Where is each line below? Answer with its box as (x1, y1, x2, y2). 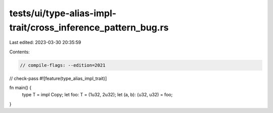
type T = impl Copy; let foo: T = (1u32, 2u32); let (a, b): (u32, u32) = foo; (22, 92, 173, 98)
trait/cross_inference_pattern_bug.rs (9, 22, 169, 33)
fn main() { (9, 85, 32, 91)
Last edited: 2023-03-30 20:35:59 (9, 40, 81, 46)
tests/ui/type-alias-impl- (9, 8, 116, 19)
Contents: (9, 49, 30, 55)
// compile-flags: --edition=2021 (20, 62, 106, 68)
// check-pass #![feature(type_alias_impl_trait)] (9, 75, 107, 81)
